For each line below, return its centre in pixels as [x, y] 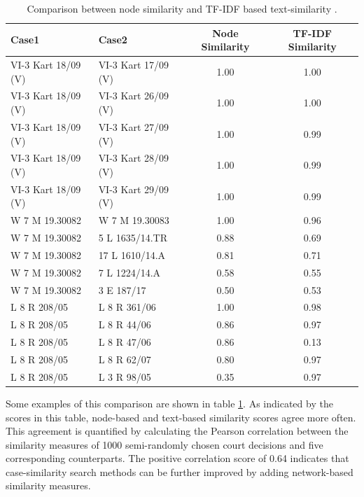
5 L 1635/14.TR [133, 238]
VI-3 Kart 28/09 [133, 158]
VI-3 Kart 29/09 [133, 189]
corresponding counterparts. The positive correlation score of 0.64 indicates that [177, 458]
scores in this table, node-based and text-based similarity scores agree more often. [181, 417]
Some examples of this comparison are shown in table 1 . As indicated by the [169, 403]
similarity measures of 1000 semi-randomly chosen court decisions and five [164, 444]
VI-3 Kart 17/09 [133, 65]
